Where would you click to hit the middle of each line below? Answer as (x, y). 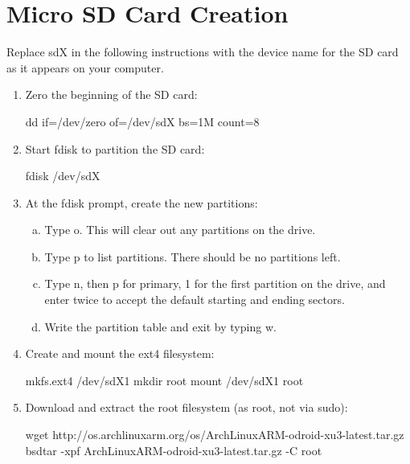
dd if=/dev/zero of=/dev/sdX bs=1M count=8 (142, 121)
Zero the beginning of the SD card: (111, 94)
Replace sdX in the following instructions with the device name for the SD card (203, 52)
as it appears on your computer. (85, 67)
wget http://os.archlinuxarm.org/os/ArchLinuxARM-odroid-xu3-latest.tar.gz (215, 435)
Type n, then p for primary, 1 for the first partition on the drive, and (215, 283)
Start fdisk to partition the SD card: (115, 148)
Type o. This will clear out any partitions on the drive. (180, 230)
